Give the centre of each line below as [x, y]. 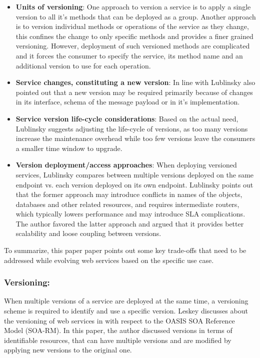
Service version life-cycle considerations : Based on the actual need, [127, 118]
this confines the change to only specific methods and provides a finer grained [134, 36]
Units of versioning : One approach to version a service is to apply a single [133, 6]
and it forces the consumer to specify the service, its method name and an [129, 55]
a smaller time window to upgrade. [69, 148]
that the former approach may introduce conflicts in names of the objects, [129, 194]
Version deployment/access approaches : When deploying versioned [126, 165]
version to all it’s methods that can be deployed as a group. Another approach [136, 16]
